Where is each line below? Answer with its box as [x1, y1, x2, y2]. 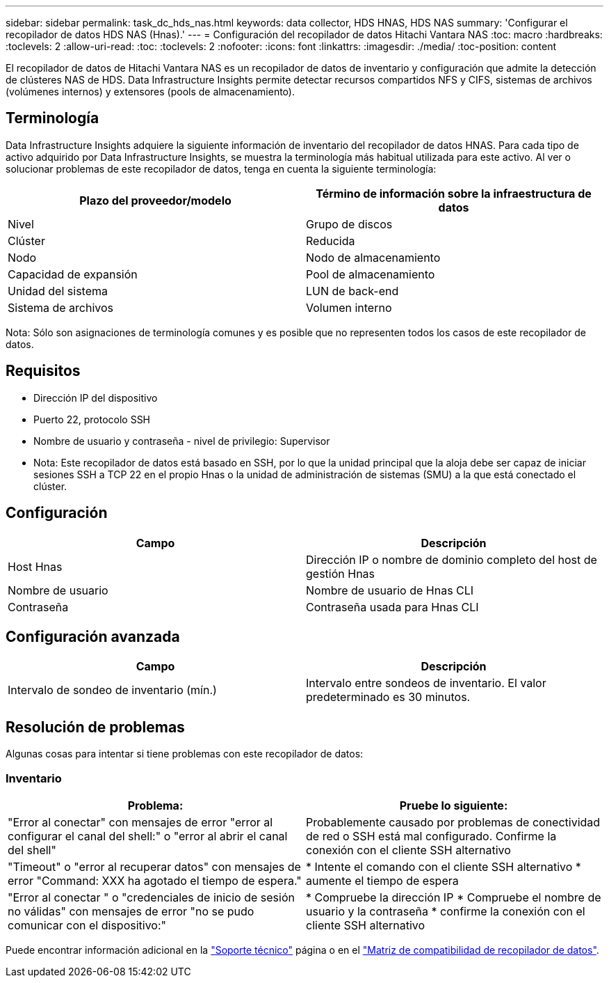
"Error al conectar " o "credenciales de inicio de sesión [8, 890, 295, 904]
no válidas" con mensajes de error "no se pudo [8, 904, 254, 918]
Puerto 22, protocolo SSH [33, 413, 151, 425]
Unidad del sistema [8, 283, 108, 298]
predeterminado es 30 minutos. [306, 690, 471, 705]
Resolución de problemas [6, 718, 185, 736]
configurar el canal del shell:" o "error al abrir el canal [8, 828, 288, 843]
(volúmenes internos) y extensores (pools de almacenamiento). [6, 86, 295, 97]
